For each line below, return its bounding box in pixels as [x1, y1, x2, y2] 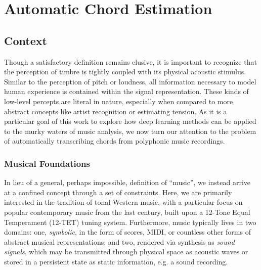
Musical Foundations [4, 157, 90, 169]
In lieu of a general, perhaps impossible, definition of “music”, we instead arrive [4, 177, 251, 188]
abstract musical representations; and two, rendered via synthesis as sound [4, 236, 235, 247]
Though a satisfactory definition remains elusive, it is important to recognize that [4, 56, 257, 67]
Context [4, 32, 47, 48]
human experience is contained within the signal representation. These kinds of [4, 86, 249, 97]
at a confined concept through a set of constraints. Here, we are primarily [4, 187, 232, 197]
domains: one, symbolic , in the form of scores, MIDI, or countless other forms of [4, 227, 251, 237]
